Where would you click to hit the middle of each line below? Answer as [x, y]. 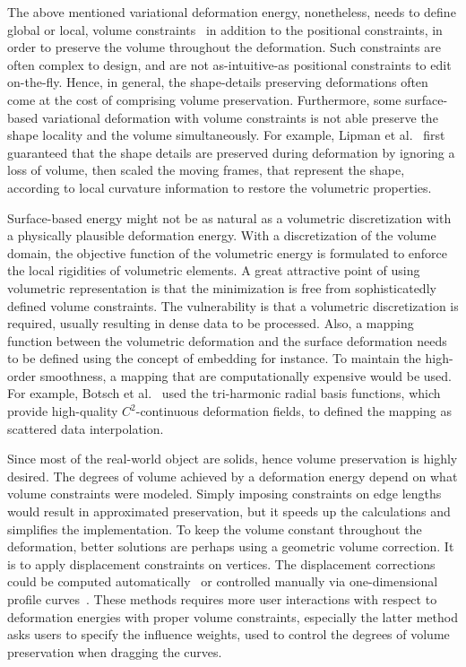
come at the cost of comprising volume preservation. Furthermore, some [204, 99]
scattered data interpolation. [86, 428]
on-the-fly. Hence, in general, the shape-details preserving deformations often [218, 82]
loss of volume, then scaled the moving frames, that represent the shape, [206, 170]
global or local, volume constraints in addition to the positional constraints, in [225, 29]
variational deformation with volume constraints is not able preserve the [240, 117]
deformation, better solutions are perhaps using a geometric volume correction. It [231, 546]
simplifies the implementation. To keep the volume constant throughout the [215, 528]
